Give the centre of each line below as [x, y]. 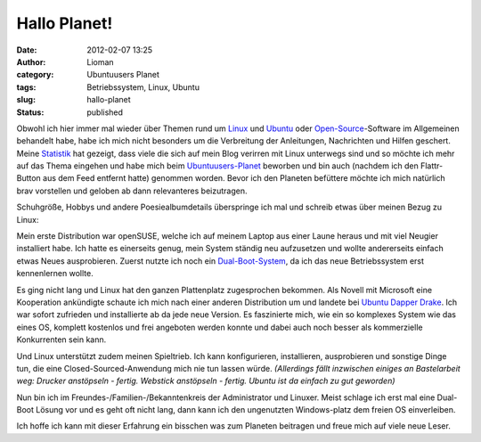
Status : [30, 112]
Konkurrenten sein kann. [61, 340]
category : [35, 75]
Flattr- [432, 166]
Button [29, 178]
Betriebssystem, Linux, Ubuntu [143, 87]
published [105, 112]
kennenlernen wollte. [55, 274]
